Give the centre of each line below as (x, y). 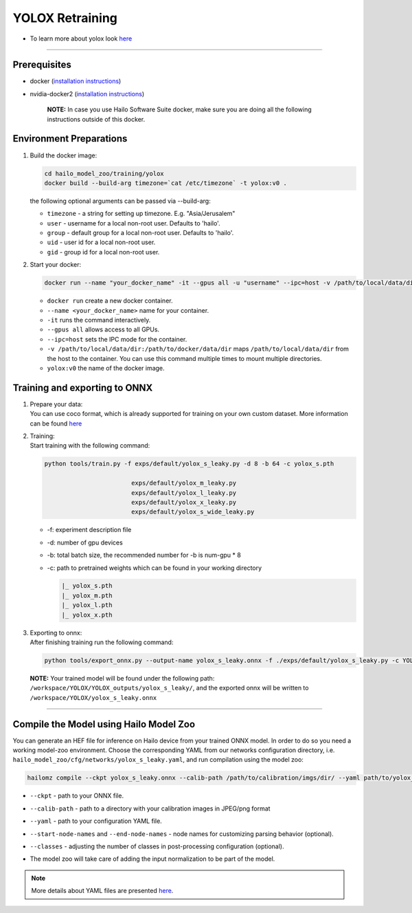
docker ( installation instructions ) (76, 81)
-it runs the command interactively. (99, 320)
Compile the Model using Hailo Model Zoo (104, 724)
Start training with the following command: (90, 445)
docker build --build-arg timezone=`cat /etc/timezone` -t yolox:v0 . (166, 183)
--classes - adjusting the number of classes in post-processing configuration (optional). (157, 846)
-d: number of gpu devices (85, 542)
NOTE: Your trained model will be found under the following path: (122, 678)
